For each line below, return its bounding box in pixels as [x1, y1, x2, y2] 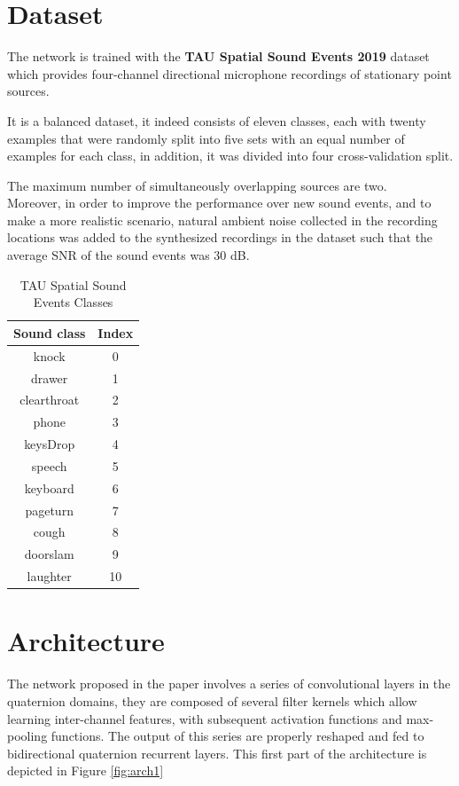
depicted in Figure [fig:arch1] [7, 761, 164, 780]
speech [31, 456, 67, 475]
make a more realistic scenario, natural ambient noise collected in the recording [7, 210, 438, 229]
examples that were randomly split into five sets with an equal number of [7, 129, 405, 147]
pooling [7, 727, 48, 745]
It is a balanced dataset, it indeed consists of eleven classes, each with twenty [7, 111, 426, 130]
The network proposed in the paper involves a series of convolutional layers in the [7, 674, 451, 693]
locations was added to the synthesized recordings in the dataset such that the [7, 228, 433, 247]
